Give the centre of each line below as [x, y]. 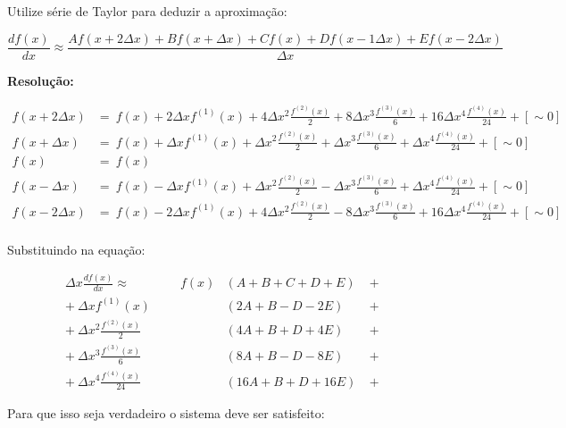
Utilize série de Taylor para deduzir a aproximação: [147, 11]
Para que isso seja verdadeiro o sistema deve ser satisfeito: [166, 413]
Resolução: [41, 80]
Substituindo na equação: [76, 249]
